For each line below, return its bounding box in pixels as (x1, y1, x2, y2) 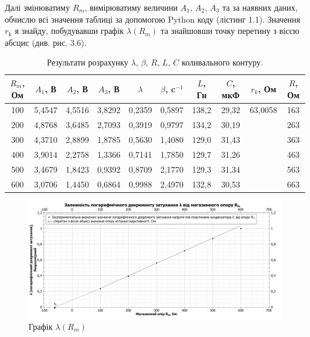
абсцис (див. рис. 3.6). (5, 36, 87, 48)
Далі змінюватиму (5, 1, 70, 13)
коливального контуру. (181, 56, 263, 68)
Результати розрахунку (46, 56, 128, 68)
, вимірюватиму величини (84, 1, 178, 13)
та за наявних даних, (222, 1, 298, 13)
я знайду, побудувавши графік (14, 24, 124, 37)
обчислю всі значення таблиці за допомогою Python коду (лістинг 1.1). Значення (5, 13, 300, 25)
